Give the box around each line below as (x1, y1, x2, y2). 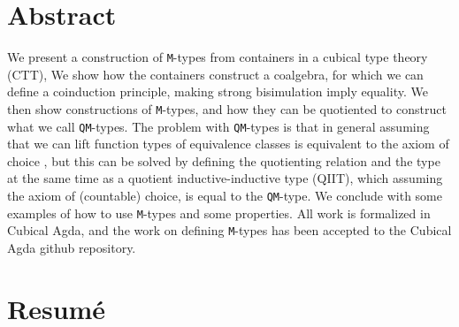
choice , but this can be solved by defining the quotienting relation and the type (7, 151, 440, 170)
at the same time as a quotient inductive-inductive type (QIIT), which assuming (7, 169, 443, 187)
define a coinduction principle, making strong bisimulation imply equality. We (7, 82, 428, 101)
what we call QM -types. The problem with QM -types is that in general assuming (7, 117, 430, 135)
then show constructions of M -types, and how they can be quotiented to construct (7, 99, 447, 118)
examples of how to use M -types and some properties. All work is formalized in (7, 203, 431, 222)
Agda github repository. (7, 239, 136, 257)
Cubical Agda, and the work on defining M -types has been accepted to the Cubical (7, 221, 452, 240)
